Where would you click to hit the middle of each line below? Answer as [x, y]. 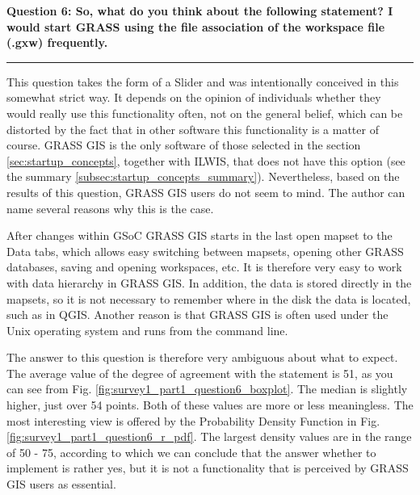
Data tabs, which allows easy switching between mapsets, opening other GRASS [205, 251]
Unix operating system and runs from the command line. [147, 330]
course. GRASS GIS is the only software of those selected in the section [184, 145]
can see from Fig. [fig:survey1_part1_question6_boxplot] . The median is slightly [207, 389]
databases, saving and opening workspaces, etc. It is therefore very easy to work [204, 267]
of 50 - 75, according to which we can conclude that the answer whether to [191, 452]
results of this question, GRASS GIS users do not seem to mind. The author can [206, 192]
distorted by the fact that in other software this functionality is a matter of [193, 129]
